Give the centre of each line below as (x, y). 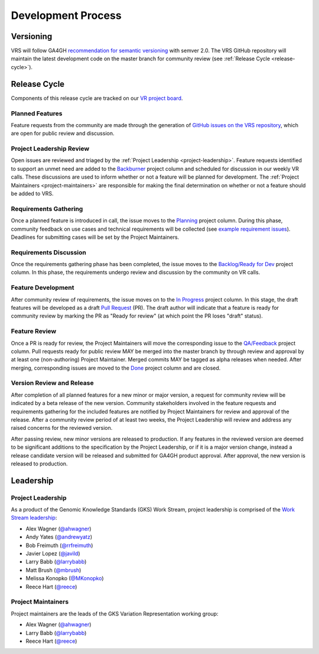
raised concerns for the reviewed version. (62, 428)
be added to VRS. (32, 193)
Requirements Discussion (49, 252)
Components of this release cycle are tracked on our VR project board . (97, 98)
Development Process (66, 15)
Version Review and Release (52, 383)
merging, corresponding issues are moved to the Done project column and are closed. (116, 368)
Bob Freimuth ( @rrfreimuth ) (59, 545)
